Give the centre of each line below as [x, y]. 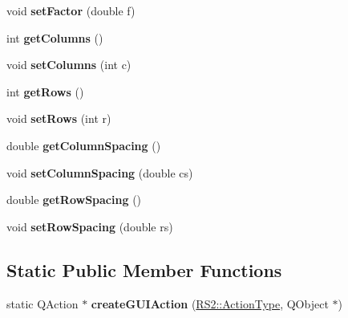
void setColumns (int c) [69, 65]
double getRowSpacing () [74, 200]
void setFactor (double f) [71, 10]
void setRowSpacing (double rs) [90, 226]
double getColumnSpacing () [84, 145]
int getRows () [45, 91]
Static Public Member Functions [144, 269]
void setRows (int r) [59, 118]
